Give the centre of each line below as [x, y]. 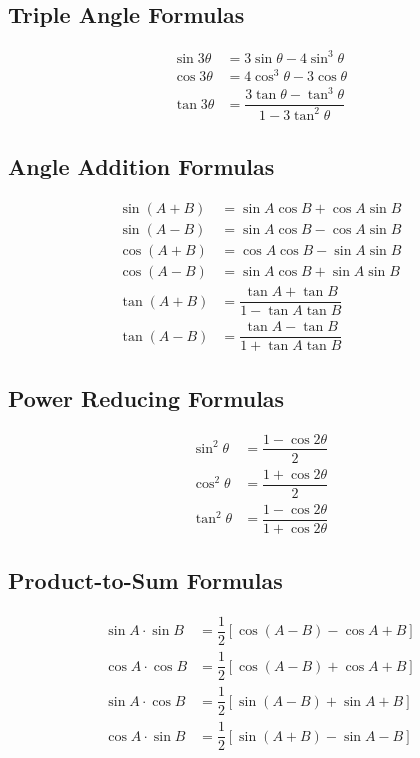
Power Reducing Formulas [146, 397]
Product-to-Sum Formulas [145, 580]
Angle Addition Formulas [141, 166]
